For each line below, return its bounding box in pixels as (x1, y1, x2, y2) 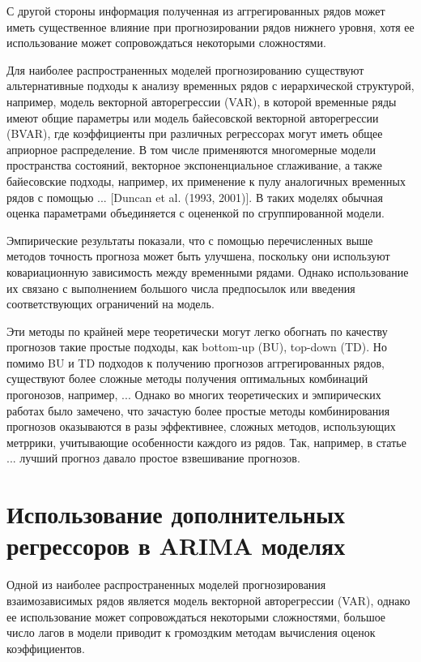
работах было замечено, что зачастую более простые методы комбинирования (6, 402, 390, 419)
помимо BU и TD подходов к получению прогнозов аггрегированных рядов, (6, 354, 385, 371)
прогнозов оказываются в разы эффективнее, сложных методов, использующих (6, 418, 396, 435)
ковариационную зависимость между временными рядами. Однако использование (6, 263, 409, 280)
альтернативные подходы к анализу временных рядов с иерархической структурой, (6, 77, 415, 94)
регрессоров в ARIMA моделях (6, 529, 346, 562)
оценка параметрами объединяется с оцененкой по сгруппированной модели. (6, 204, 385, 221)
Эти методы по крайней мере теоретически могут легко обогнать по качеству (6, 322, 388, 339)
